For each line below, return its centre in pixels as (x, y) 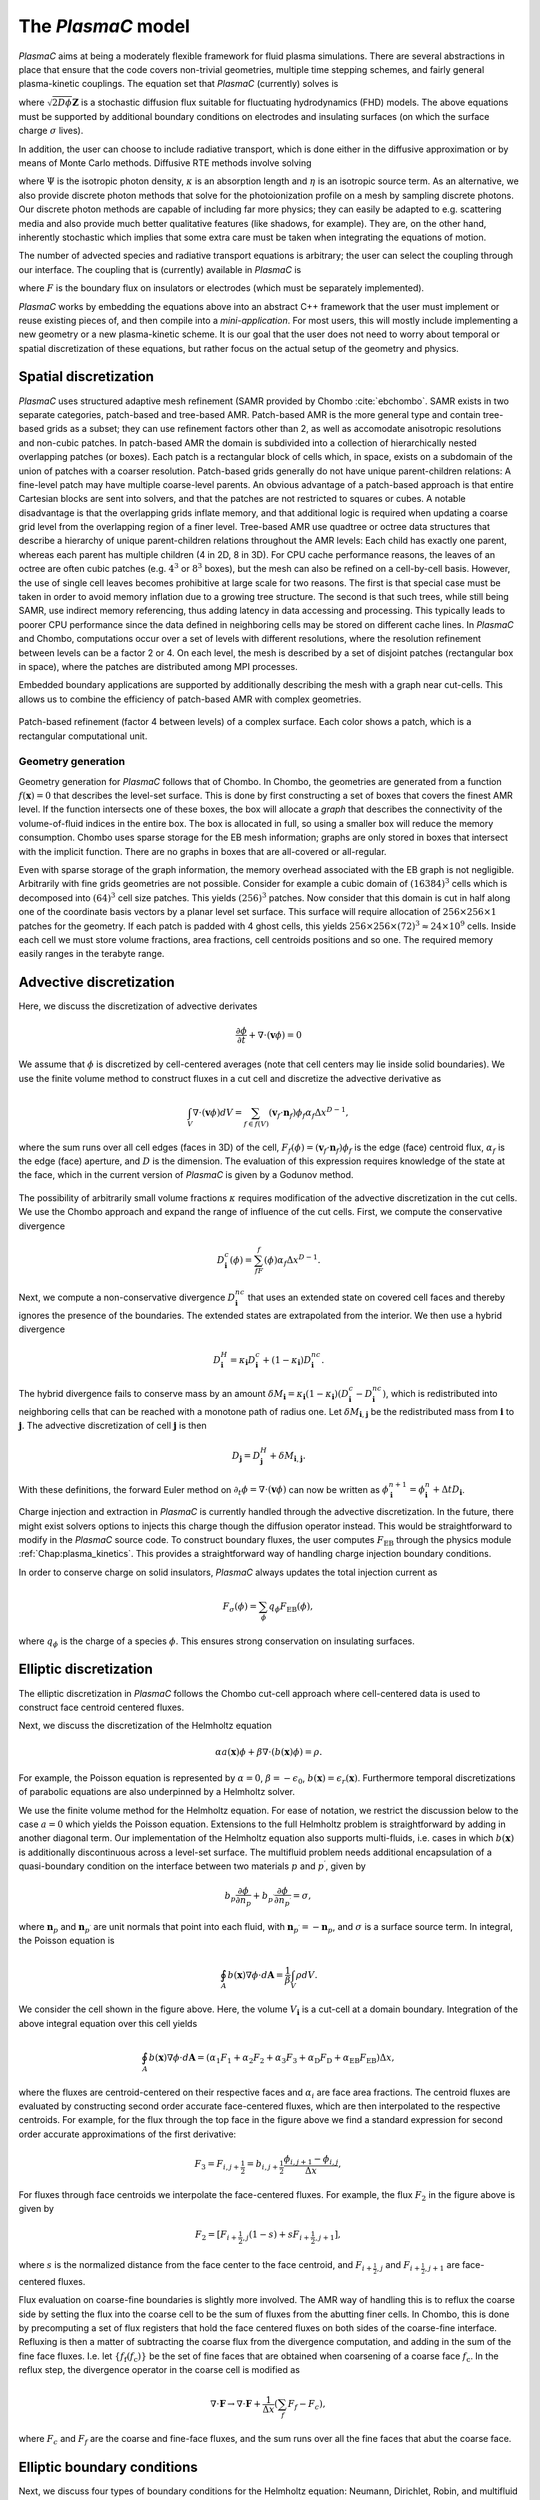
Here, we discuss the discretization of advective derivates (138, 1006)
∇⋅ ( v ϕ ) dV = (217, 1112)
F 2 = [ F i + (216, 2235)
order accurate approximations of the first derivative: (127, 2134)
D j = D (246, 1457)
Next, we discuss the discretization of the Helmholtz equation (145, 1726)
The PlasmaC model (104, 26)
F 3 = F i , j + (217, 2165)
